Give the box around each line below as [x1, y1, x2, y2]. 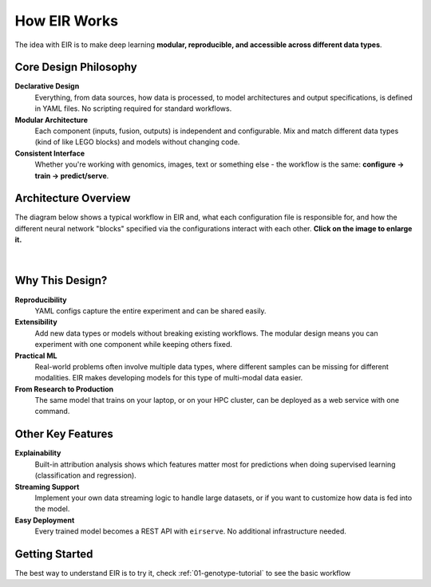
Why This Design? [14, 274, 108, 287]
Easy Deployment [14, 515, 75, 525]
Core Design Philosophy [14, 61, 137, 74]
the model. [34, 504, 70, 514]
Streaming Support [14, 482, 80, 491]
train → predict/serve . [34, 171, 109, 180]
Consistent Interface [14, 148, 85, 158]
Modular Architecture [14, 115, 88, 124]
